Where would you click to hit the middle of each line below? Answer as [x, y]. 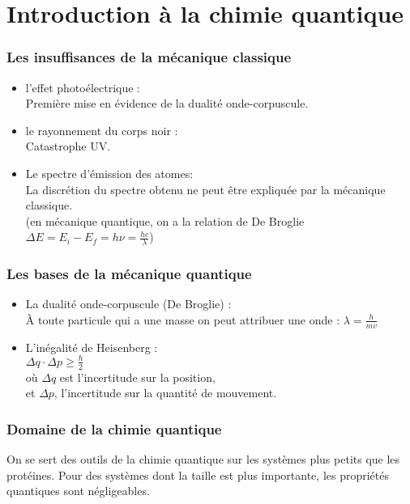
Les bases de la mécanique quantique [129, 274]
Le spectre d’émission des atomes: [109, 173]
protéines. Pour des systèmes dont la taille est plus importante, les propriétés [198, 474]
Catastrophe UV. [68, 146]
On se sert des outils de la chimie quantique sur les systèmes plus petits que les [203, 459]
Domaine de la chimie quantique [114, 428]
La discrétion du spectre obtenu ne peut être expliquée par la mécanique [205, 189]
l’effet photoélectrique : [83, 87]
